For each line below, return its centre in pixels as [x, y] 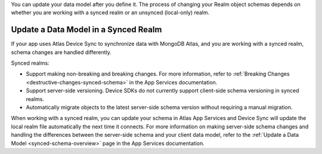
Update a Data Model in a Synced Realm [86, 30]
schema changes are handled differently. [61, 52]
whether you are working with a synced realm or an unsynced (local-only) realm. [110, 12]
